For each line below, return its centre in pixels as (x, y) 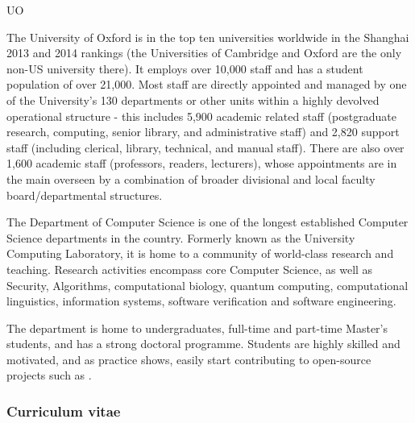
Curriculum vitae (64, 411)
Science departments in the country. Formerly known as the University (181, 237)
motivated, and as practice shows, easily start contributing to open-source (189, 359)
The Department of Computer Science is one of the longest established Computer (207, 222)
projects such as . (49, 375)
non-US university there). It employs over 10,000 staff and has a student (185, 68)
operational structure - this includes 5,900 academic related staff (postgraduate (201, 116)
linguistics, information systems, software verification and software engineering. (201, 301)
